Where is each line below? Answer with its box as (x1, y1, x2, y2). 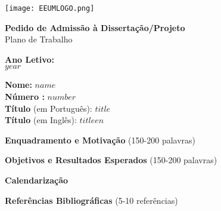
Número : (5, 90, 45, 103)
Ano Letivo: (5, 53, 54, 65)
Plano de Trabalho (5, 33, 73, 45)
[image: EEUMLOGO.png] (5, 4, 95, 13)
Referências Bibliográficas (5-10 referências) (5, 194, 178, 206)
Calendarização (5, 174, 69, 186)
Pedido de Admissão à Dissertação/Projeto (5, 21, 185, 33)
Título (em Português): (5, 102, 92, 114)
